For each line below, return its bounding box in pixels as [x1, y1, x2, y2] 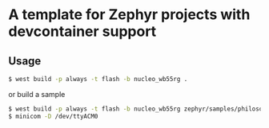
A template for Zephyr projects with [8, 6, 251, 24]
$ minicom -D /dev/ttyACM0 [8, 112, 98, 120]
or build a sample [8, 89, 66, 99]
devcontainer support [8, 22, 157, 41]
